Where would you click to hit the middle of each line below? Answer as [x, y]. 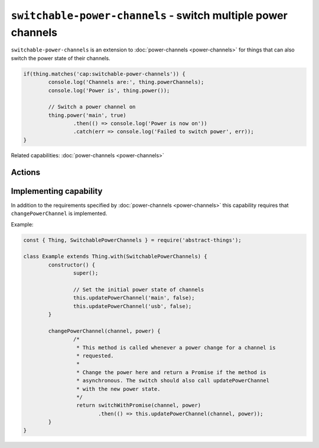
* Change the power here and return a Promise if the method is [171, 372]
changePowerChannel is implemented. [59, 213]
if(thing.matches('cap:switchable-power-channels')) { [104, 74]
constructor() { [72, 265]
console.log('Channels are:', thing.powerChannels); [126, 82]
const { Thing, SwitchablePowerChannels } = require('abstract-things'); [132, 240]
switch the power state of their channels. [61, 58]
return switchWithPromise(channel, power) [139, 405]
